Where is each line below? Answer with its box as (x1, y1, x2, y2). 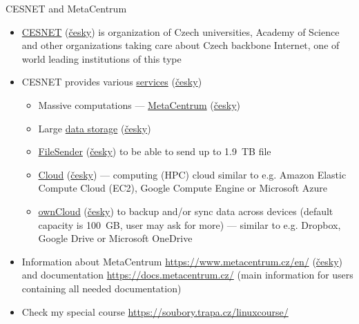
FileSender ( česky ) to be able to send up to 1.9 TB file (38, 144, 271, 159)
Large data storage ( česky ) (38, 121, 151, 135)
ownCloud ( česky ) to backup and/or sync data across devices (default (38, 203, 333, 218)
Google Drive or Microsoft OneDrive (38, 231, 193, 245)
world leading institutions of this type (21, 51, 182, 65)
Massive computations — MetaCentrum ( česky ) (38, 97, 240, 112)
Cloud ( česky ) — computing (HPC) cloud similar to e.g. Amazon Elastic (38, 167, 347, 181)
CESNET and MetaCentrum (6, 1, 127, 15)
